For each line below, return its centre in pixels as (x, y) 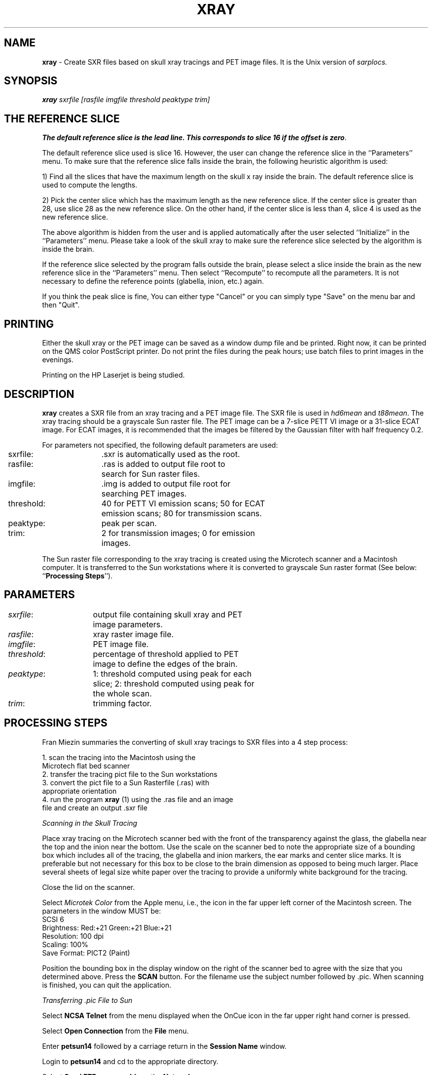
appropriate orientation (79, 791)
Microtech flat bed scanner (86, 766)
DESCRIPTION (39, 394)
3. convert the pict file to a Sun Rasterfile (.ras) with (126, 782)
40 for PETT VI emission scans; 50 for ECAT (183, 503)
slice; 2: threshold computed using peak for (174, 683)
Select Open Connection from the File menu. (115, 1031)
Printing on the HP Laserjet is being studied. (113, 375)
